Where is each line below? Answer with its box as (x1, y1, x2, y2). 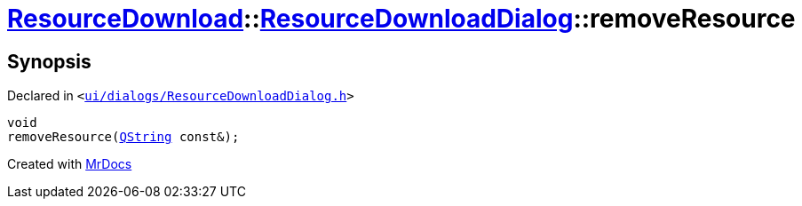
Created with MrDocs (7, 156, 132, 172)
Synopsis (7, 50, 91, 73)
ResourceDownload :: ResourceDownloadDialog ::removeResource (7, 4, 796, 34)
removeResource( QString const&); (7, 130, 240, 145)
